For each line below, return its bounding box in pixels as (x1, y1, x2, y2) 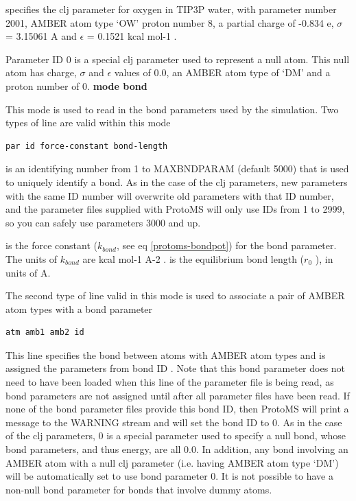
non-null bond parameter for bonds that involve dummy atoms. (5, 482, 272, 496)
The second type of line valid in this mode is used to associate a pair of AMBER (5, 288, 345, 303)
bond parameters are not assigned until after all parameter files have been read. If (5, 388, 350, 402)
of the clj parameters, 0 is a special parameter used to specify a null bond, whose (5, 428, 346, 443)
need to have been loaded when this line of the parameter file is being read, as (5, 375, 334, 389)
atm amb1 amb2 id (5, 327, 84, 338)
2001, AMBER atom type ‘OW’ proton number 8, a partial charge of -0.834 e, (5, 15, 334, 30)
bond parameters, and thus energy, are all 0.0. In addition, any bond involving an (5, 442, 348, 456)
